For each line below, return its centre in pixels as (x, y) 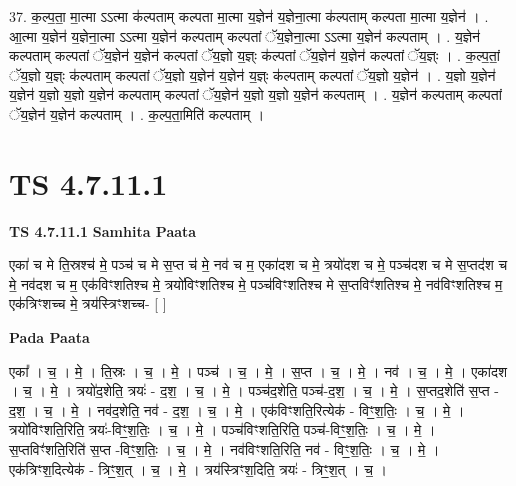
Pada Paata (49, 337)
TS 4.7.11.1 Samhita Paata (103, 230)
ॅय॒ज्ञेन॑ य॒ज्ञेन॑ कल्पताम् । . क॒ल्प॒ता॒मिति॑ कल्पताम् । (137, 113)
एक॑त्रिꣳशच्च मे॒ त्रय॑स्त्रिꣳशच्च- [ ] (88, 303)
